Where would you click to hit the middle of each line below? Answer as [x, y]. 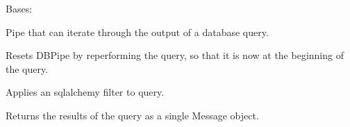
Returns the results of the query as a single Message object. [132, 115]
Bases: [19, 8]
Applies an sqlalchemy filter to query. [85, 92]
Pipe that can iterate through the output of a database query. [137, 32]
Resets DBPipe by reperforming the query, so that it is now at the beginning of [175, 55]
